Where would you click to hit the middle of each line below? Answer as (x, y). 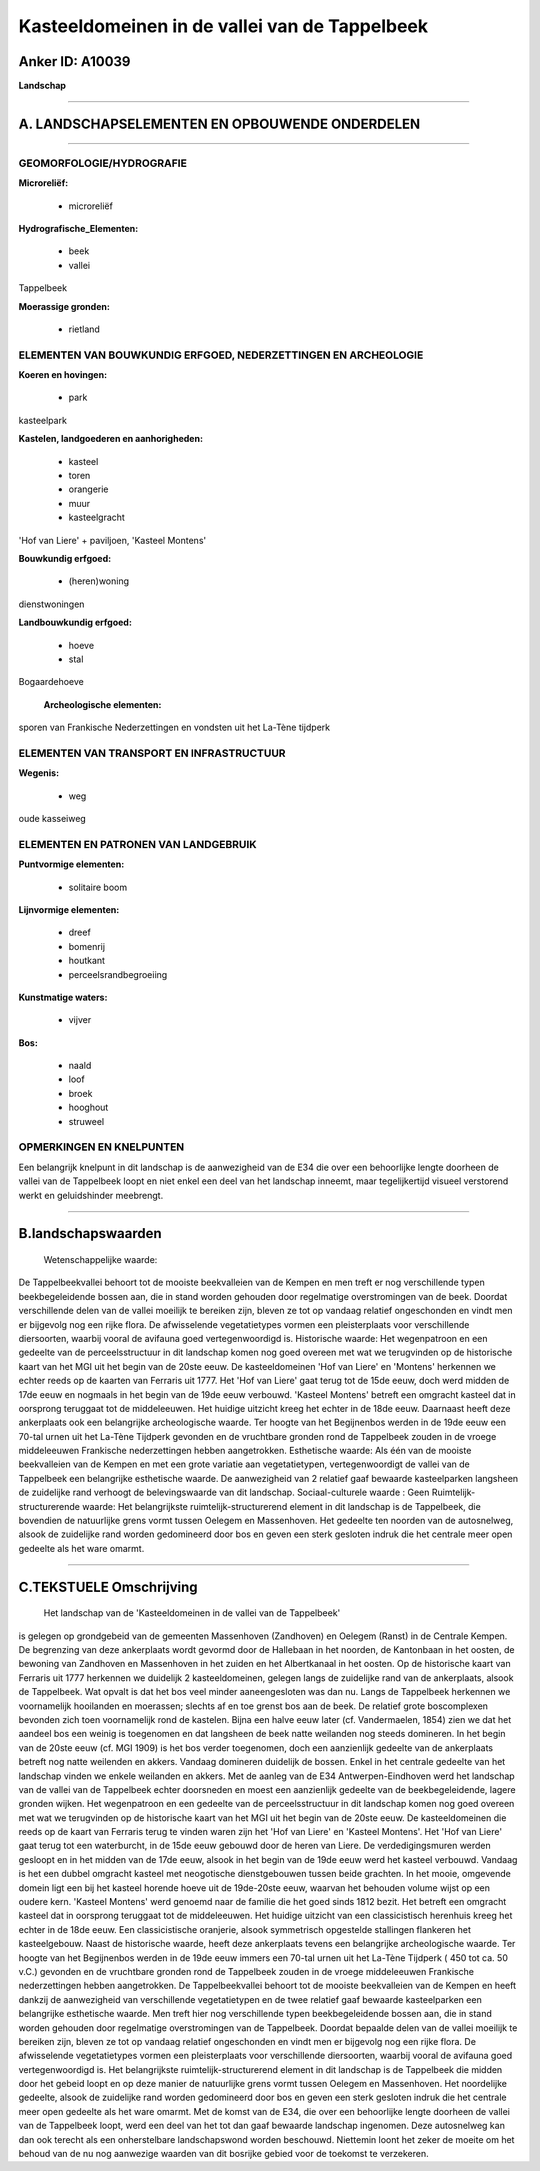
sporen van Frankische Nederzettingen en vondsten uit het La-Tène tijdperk (174, 727)
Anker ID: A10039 (74, 61)
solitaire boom (98, 887)
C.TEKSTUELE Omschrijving (108, 1586)
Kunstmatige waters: (63, 997)
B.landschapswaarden (90, 1233)
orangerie (88, 489)
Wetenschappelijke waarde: (100, 1259)
